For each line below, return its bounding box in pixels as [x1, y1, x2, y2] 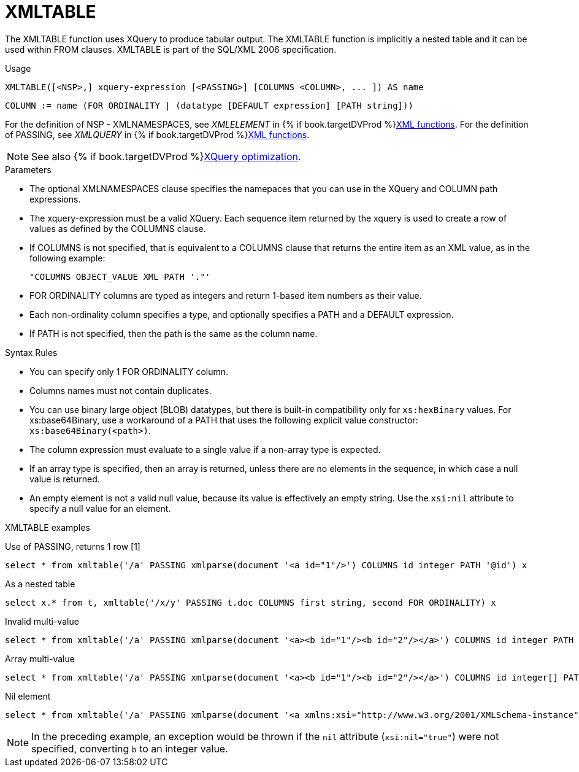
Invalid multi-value [5, 616, 79, 627]
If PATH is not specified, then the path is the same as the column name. [29, 328, 318, 339]
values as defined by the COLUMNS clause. [29, 223, 206, 234]
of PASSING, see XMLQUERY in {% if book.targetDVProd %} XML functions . [5, 129, 310, 140]
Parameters [5, 164, 52, 175]
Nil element [5, 690, 51, 701]
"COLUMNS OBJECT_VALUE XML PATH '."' [29, 271, 211, 282]
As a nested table [5, 578, 75, 589]
